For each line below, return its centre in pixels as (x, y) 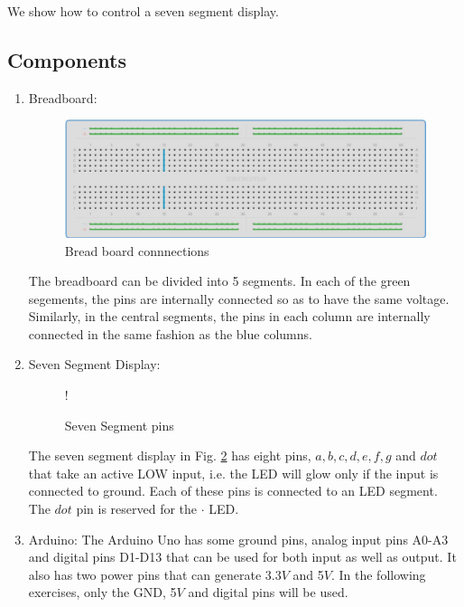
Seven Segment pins (119, 425)
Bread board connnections (137, 250)
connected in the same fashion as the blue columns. (170, 333)
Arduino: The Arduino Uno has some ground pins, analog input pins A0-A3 (238, 539)
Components (67, 59)
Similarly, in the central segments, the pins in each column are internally (229, 316)
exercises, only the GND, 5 (102, 592)
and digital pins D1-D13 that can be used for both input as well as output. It (242, 557)
